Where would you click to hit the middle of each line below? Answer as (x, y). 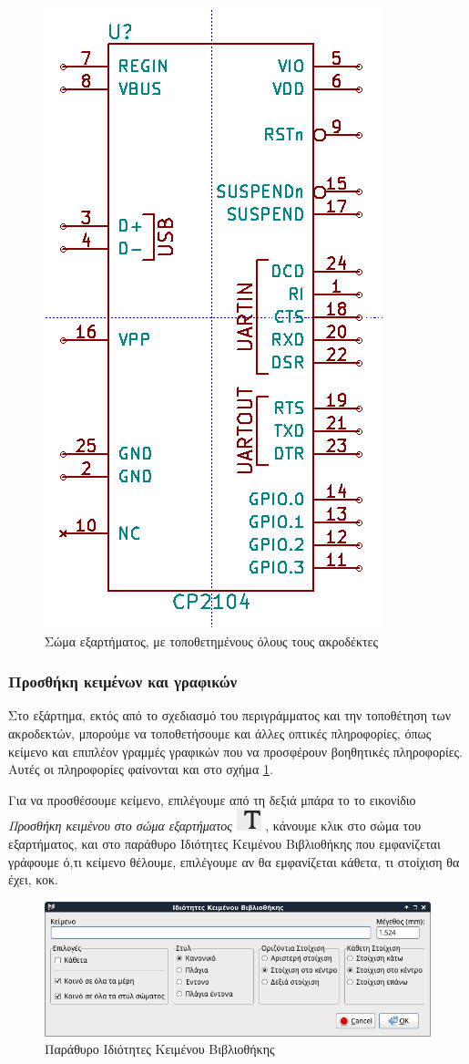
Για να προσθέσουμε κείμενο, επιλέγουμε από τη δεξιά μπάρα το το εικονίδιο (212, 799)
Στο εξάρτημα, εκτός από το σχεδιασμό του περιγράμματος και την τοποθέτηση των (229, 715)
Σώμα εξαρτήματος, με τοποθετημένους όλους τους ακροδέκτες (212, 640)
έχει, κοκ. (33, 879)
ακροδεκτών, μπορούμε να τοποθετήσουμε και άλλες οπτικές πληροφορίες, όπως (220, 733)
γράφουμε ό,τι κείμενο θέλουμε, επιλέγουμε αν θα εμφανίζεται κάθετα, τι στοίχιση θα (234, 861)
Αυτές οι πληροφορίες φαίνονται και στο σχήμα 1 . (141, 769)
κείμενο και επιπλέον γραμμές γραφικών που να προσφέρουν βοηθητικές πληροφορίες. (235, 751)
